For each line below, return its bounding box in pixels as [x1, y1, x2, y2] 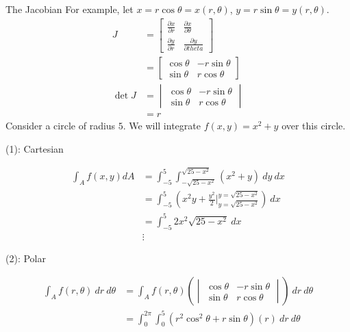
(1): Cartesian [5, 141, 64, 155]
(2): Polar [5, 251, 46, 265]
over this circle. [282, 118, 346, 133]
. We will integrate [123, 118, 201, 133]
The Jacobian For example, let [5, 2, 134, 16]
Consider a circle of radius [5, 118, 116, 133]
